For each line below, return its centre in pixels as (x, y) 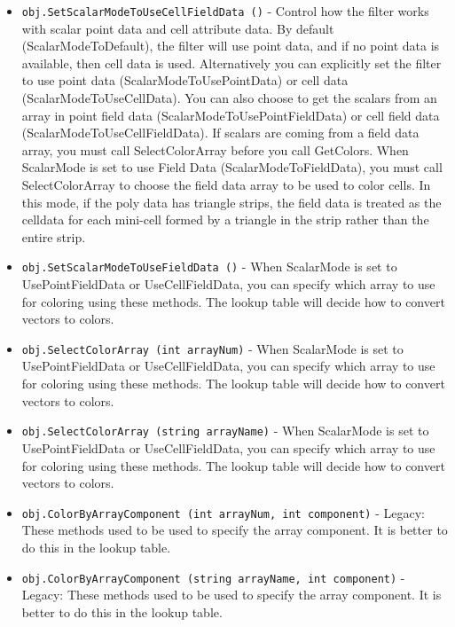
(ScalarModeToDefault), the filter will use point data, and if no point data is (231, 46)
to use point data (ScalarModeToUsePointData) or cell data (185, 80)
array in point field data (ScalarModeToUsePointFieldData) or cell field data (231, 115)
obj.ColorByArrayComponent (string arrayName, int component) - (213, 577)
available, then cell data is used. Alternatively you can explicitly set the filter (231, 63)
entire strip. (54, 236)
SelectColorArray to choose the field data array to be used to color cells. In (226, 184)
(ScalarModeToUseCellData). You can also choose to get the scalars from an (229, 98)
